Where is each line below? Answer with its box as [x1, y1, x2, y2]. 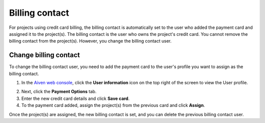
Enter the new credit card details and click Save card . [21, 96, 130, 101]
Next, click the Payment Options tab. [21, 89, 97, 95]
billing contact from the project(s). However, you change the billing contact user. [9, 38, 172, 44]
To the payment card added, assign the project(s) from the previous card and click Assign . [21, 102, 205, 108]
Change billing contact [9, 51, 80, 59]
